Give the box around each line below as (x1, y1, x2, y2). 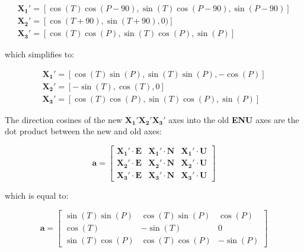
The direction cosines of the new (5, 113, 123, 125)
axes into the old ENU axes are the (168, 113, 299, 125)
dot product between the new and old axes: (5, 125, 162, 137)
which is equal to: (5, 189, 69, 202)
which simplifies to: (5, 48, 75, 60)
